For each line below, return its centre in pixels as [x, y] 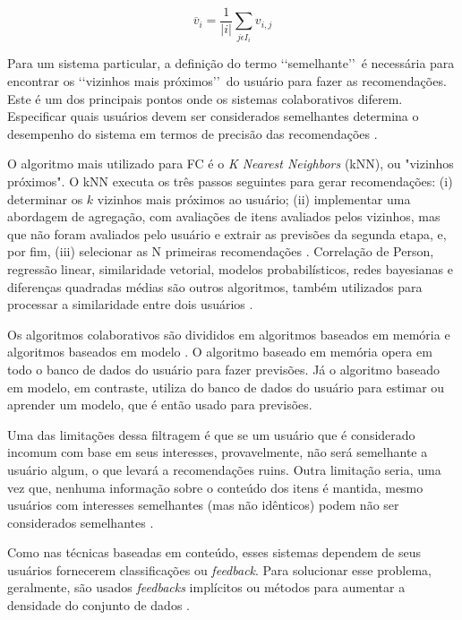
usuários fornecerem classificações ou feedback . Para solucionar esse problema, [219, 569]
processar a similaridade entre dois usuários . [130, 304]
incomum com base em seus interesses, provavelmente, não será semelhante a [218, 452]
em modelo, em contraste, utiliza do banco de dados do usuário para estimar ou [226, 387]
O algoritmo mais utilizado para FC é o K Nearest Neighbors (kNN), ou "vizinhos [231, 164]
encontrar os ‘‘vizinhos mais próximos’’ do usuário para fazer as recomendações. [227, 81]
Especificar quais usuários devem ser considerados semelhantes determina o [213, 116]
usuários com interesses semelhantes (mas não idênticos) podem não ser [203, 505]
